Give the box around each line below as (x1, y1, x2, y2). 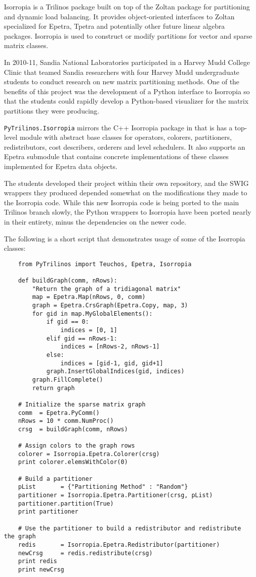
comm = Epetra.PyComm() (18, 409, 100, 416)
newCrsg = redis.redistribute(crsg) (18, 549, 153, 557)
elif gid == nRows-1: (46, 335, 118, 342)
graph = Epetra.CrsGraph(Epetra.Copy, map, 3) (32, 302, 188, 309)
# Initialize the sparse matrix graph (18, 401, 146, 408)
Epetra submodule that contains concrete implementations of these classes (4, 151, 229, 162)
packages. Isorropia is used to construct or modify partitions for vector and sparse (4, 30, 253, 41)
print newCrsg (18, 566, 64, 573)
